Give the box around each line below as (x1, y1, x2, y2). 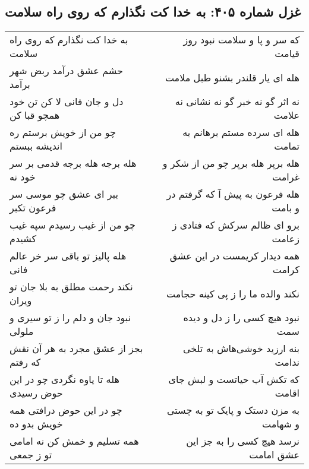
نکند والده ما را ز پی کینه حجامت (166, 286, 299, 300)
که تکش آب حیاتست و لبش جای (168, 372, 299, 386)
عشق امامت (249, 448, 299, 462)
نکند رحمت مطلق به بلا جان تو (10, 280, 133, 294)
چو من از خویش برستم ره (10, 125, 116, 140)
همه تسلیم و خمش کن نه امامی (10, 434, 139, 448)
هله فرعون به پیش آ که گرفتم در (166, 187, 299, 201)
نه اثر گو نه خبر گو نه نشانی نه (175, 94, 299, 109)
